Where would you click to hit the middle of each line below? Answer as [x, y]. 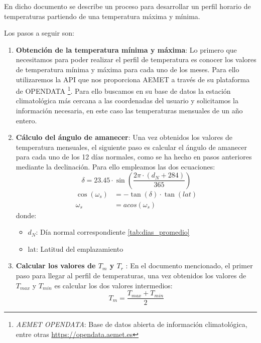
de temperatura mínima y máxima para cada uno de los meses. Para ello [127, 69]
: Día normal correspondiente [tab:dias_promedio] [113, 232]
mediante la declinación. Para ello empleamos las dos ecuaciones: [115, 166]
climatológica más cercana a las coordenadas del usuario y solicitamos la [127, 101]
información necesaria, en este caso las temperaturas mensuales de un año [129, 110]
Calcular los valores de [56, 266]
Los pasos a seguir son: [39, 33]
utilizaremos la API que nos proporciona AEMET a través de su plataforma [133, 79]
